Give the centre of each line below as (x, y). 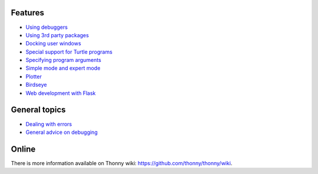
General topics (38, 110)
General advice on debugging (62, 132)
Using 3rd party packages (57, 35)
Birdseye (36, 85)
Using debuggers (47, 27)
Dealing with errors (49, 124)
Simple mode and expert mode (63, 68)
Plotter (34, 76)
